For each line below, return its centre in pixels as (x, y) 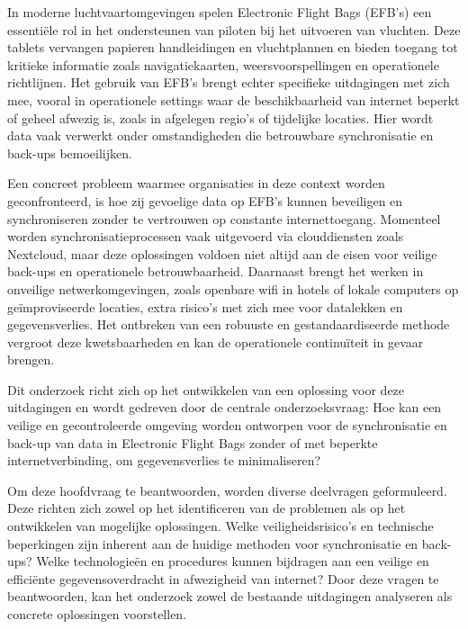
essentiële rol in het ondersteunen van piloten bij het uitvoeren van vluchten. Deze (234, 29)
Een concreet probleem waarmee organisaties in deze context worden (196, 183)
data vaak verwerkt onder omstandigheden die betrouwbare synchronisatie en (220, 135)
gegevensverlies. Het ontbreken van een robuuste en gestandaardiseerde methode (229, 324)
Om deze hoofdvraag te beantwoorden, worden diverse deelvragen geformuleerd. (227, 490)
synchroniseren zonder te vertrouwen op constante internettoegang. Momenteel (224, 218)
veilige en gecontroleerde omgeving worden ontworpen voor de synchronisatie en (227, 425)
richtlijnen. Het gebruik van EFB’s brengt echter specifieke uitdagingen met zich (229, 82)
